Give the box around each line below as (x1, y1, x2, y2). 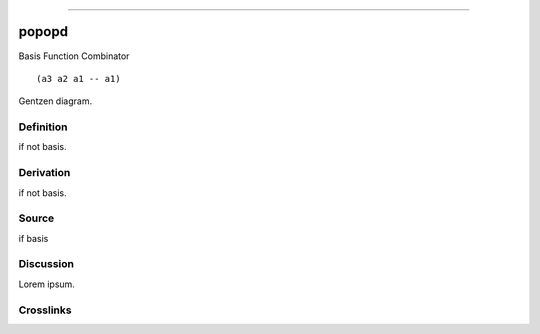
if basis (18, 232, 49, 244)
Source (18, 211, 55, 225)
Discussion (18, 257, 75, 271)
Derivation (18, 166, 71, 180)
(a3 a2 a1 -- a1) (36, 73, 121, 84)
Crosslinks (18, 303, 72, 317)
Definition (18, 120, 68, 134)
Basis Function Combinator (18, 50, 130, 62)
